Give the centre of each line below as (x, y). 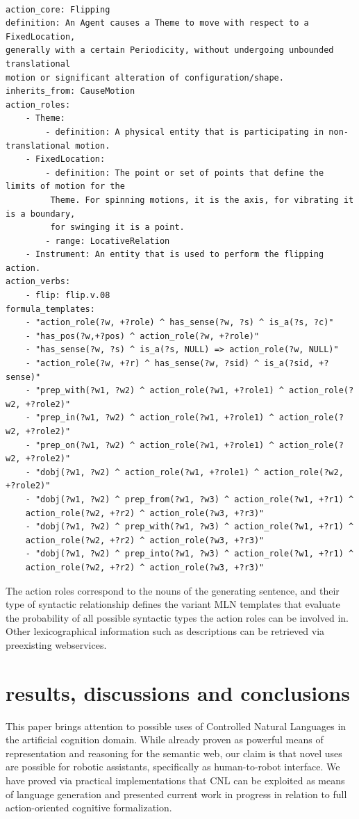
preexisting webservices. (56, 644)
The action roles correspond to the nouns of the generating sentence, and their (173, 590)
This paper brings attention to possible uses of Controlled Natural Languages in (176, 726)
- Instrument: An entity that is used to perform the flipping (175, 255)
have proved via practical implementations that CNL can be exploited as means (175, 780)
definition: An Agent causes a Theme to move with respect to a (157, 23)
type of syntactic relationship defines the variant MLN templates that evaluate (173, 604)
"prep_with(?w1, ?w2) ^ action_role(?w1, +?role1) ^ (159, 391)
